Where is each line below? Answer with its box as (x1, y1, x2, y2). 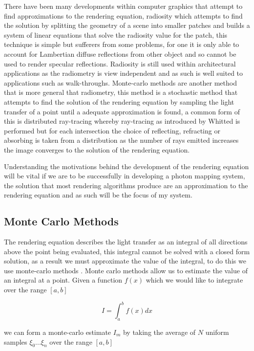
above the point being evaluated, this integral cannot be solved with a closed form (4, 246, 250, 256)
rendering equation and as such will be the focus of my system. (4, 190, 192, 200)
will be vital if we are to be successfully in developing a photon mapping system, (4, 171, 245, 181)
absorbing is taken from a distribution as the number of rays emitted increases (4, 135, 239, 145)
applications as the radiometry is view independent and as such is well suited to (4, 68, 243, 78)
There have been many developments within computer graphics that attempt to (4, 1, 243, 11)
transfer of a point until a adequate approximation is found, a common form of (4, 106, 240, 116)
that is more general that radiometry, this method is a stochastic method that (4, 87, 238, 97)
